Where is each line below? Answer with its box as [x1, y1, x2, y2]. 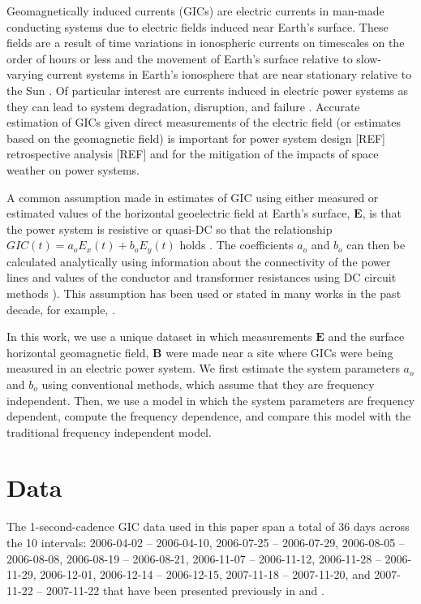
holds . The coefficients [179, 236, 294, 253]
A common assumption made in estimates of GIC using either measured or [6, 188, 379, 205]
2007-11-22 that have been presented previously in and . [45, 581, 324, 598]
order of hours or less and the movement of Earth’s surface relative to [6, 50, 353, 67]
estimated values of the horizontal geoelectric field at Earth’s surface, [6, 205, 350, 222]
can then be [346, 236, 406, 253]
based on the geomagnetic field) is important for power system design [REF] [6, 129, 385, 146]
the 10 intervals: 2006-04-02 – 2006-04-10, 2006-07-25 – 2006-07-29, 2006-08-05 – [6, 534, 405, 551]
